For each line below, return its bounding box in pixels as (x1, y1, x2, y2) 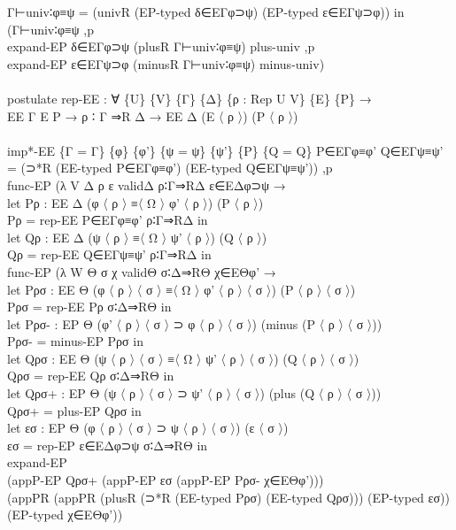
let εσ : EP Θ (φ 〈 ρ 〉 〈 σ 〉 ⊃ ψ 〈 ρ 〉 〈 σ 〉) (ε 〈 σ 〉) (7, 419, 289, 437)
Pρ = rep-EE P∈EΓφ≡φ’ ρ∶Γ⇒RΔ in (7, 211, 208, 229)
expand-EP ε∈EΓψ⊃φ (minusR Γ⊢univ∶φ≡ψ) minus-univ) (7, 54, 325, 73)
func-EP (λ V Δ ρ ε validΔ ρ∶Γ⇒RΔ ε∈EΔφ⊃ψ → (7, 175, 286, 194)
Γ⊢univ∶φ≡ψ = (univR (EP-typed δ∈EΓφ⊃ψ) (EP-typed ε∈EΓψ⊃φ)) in (7, 3, 405, 20)
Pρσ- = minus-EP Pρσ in (7, 332, 143, 350)
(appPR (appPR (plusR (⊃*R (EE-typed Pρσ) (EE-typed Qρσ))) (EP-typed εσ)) (7, 488, 450, 506)
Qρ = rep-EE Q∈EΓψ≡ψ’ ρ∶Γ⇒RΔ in (7, 245, 212, 264)
